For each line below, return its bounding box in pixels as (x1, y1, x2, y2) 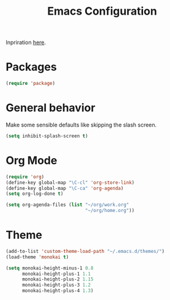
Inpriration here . (6, 38, 46, 46)
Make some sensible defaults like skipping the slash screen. (6, 121, 157, 128)
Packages (6, 60, 57, 74)
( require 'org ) (6, 174, 45, 180)
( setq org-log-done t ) (6, 191, 64, 197)
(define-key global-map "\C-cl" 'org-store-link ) (6, 179, 135, 186)
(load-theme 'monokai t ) (6, 254, 69, 260)
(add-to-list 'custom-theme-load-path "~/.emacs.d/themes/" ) (6, 248, 165, 254)
